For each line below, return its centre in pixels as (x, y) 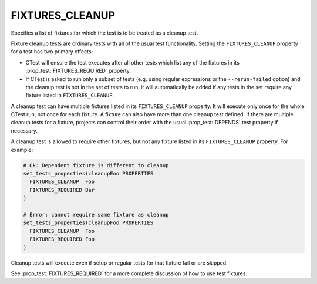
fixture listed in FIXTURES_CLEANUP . (70, 95)
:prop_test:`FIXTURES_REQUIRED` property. (78, 71)
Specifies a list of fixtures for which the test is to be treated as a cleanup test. (104, 33)
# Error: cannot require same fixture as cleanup (96, 214)
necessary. (24, 131)
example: (22, 150)
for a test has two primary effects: (52, 52)
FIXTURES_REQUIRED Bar (62, 190)
